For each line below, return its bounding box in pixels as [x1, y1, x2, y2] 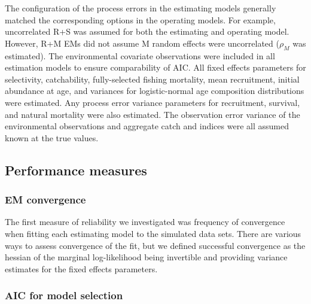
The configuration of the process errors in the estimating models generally [5, 2, 276, 14]
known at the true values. [5, 131, 99, 144]
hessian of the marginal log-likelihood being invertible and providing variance [5, 251, 288, 263]
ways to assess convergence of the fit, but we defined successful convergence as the [5, 239, 306, 251]
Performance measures [5, 160, 147, 179]
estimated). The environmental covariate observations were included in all [5, 49, 275, 62]
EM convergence [5, 192, 86, 207]
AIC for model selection [5, 288, 123, 303]
